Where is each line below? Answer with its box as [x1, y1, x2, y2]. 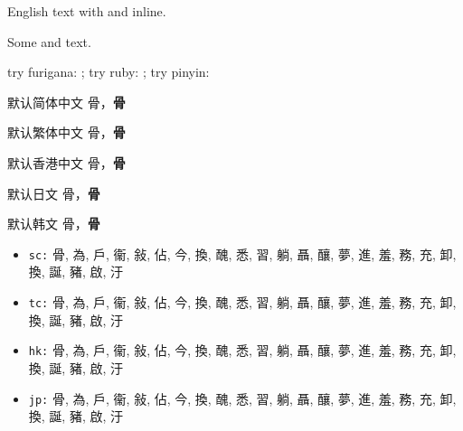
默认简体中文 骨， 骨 [7, 92, 126, 111]
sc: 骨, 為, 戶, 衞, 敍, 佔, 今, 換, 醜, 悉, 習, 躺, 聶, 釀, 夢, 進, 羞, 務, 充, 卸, [28, 244, 457, 263]
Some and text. [7, 32, 91, 51]
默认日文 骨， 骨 [7, 183, 100, 202]
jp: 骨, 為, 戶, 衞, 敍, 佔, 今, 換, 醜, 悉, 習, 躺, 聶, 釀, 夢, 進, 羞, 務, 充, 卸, [28, 389, 457, 408]
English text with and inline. [7, 2, 166, 20]
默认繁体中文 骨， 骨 [7, 123, 126, 142]
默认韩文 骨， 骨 [7, 214, 100, 233]
